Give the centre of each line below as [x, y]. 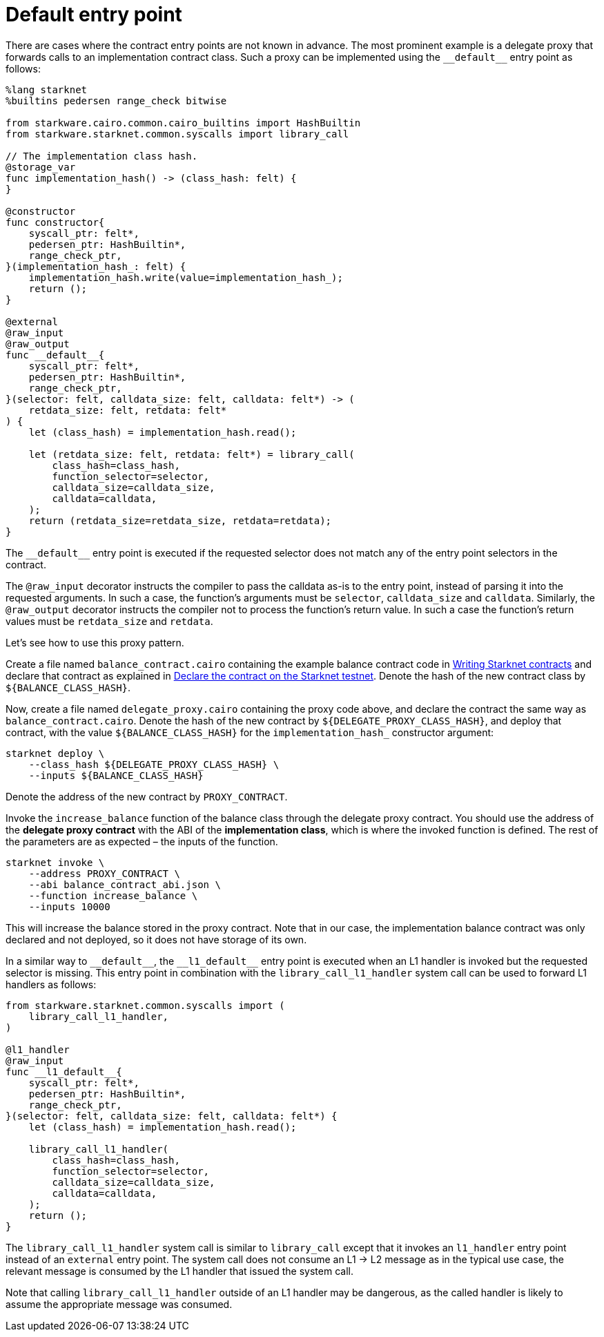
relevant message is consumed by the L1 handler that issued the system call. [179, 1271]
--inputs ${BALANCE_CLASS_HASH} [116, 775]
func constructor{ [55, 222]
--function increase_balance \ [113, 895]
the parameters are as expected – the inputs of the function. [142, 841]
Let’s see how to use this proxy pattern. [95, 642]
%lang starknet [47, 89]
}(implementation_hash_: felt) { [96, 266]
